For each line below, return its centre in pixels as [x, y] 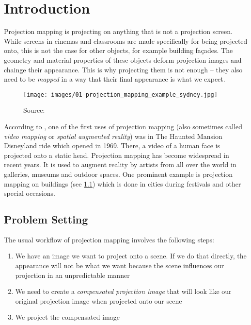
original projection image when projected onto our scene [99, 300]
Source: [34, 110]
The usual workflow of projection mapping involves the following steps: [109, 239]
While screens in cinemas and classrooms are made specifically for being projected [126, 41]
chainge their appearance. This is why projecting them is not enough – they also [123, 69]
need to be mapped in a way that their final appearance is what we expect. [115, 79]
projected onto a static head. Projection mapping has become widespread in [117, 155]
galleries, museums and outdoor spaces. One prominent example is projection [118, 174]
